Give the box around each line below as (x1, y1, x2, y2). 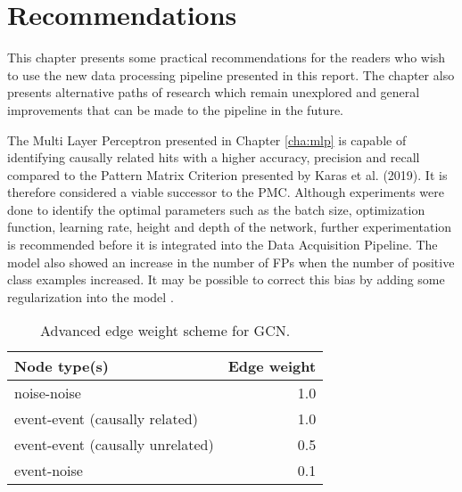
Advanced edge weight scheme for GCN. (39, 320, 291, 341)
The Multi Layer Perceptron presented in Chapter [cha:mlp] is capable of (7, 130, 407, 149)
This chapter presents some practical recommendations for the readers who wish (7, 48, 446, 67)
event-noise (14, 460, 83, 481)
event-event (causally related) (14, 408, 198, 430)
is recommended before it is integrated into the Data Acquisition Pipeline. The (7, 235, 438, 254)
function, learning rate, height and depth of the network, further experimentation (7, 217, 452, 236)
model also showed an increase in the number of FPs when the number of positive (7, 252, 455, 271)
